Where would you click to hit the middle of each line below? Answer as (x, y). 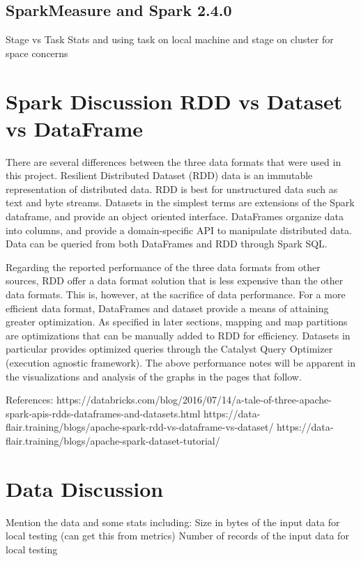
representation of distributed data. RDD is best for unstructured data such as (172, 189)
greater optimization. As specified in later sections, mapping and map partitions (177, 322)
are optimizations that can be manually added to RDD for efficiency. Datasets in (178, 335)
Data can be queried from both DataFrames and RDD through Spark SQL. (167, 244)
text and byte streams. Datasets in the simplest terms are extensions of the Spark (180, 202)
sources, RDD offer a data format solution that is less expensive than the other (175, 280)
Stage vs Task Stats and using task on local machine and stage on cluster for (170, 39)
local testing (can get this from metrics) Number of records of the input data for (177, 536)
